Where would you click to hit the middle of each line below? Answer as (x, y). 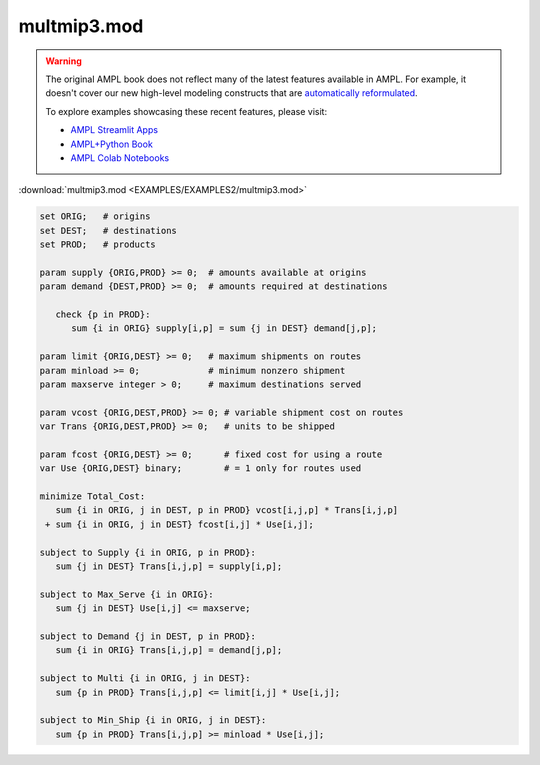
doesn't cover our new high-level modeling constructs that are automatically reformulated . (232, 93)
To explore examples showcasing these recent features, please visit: (186, 111)
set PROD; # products (98, 244)
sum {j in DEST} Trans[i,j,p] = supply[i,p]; (169, 566)
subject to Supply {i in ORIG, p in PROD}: (148, 552)
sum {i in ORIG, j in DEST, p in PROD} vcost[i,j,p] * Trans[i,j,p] (227, 510)
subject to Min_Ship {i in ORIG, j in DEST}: (153, 720)
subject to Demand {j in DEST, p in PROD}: (148, 636)
